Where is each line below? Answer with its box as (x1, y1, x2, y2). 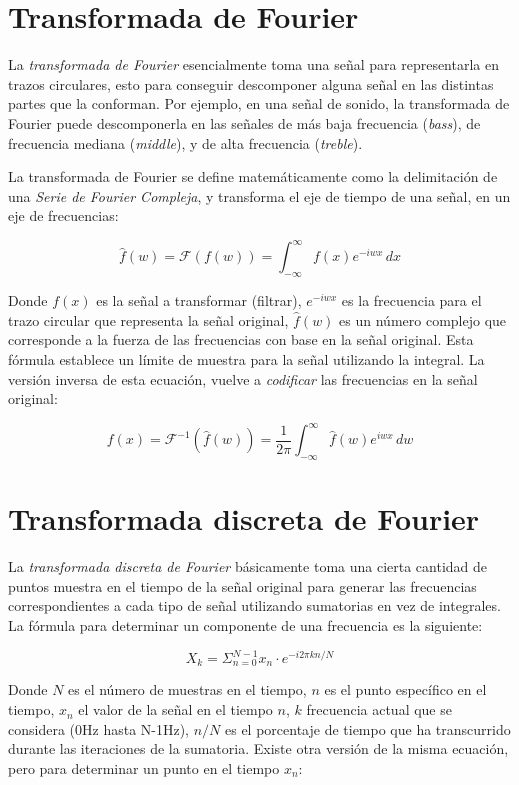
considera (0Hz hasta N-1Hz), (8, 718, 190, 739)
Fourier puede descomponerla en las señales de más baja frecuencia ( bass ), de (8, 112, 481, 133)
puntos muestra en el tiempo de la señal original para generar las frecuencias (8, 575, 477, 596)
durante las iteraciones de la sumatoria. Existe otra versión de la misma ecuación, (8, 738, 509, 759)
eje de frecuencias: (8, 205, 119, 226)
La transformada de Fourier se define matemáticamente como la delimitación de (8, 166, 498, 187)
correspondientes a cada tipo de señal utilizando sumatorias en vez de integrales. (8, 595, 501, 616)
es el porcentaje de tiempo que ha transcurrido (224, 718, 511, 739)
